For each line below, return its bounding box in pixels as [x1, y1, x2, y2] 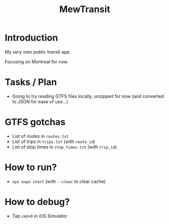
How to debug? [5, 196, 70, 207]
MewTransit [59, 4, 111, 15]
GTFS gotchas [5, 117, 65, 128]
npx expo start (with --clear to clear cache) [12, 178, 106, 184]
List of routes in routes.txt [12, 133, 69, 139]
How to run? [5, 162, 57, 173]
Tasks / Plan [5, 77, 57, 88]
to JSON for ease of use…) [12, 98, 69, 104]
